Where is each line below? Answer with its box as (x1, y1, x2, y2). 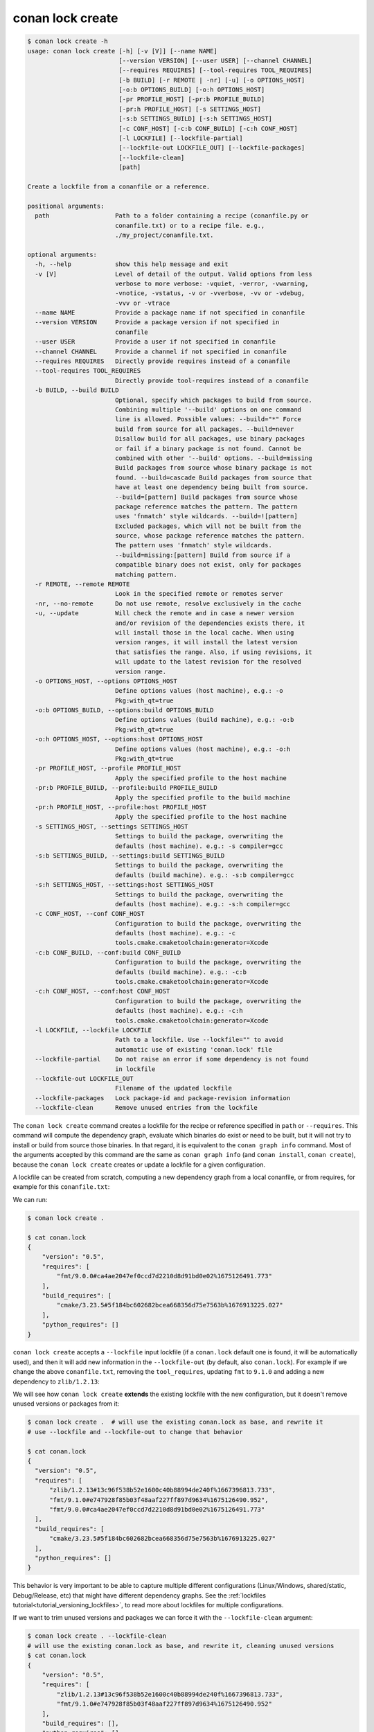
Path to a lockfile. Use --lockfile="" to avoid (114, 1036, 283, 1044)
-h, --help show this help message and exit (35, 260, 229, 268)
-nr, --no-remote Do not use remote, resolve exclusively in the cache (35, 599, 301, 608)
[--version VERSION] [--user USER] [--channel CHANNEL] (118, 56, 313, 64)
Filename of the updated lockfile (114, 1084, 232, 1093)
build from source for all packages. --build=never (114, 425, 294, 433)
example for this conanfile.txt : (12, 1183, 110, 1191)
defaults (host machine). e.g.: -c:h (114, 1007, 243, 1015)
